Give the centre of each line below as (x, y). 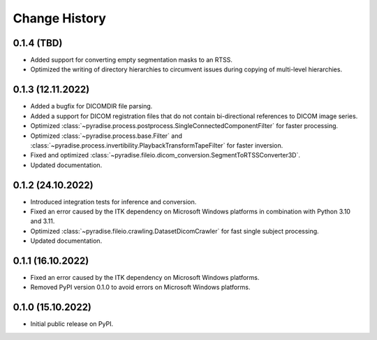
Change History (59, 18)
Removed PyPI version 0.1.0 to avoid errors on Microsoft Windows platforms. (140, 288)
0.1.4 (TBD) (38, 43)
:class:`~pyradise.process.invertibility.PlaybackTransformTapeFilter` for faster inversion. (157, 145)
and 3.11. (43, 221)
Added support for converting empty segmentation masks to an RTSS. (132, 60)
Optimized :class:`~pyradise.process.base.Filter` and (106, 136)
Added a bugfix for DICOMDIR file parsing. (91, 106)
